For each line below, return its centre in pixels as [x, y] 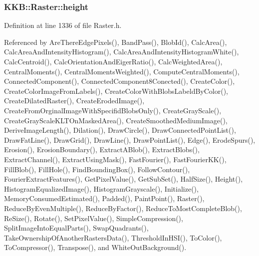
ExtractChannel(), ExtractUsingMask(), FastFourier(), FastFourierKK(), [115, 159]
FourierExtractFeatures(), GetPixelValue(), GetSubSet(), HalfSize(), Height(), [124, 179]
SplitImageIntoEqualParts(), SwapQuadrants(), [76, 228]
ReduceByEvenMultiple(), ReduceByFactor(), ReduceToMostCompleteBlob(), [123, 208]
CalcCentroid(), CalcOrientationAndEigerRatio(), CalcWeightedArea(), [113, 61]
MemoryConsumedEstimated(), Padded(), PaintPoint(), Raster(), [104, 198]
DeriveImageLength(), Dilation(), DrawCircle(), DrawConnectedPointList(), [120, 130]
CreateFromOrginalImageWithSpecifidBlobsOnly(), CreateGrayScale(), [113, 110]
